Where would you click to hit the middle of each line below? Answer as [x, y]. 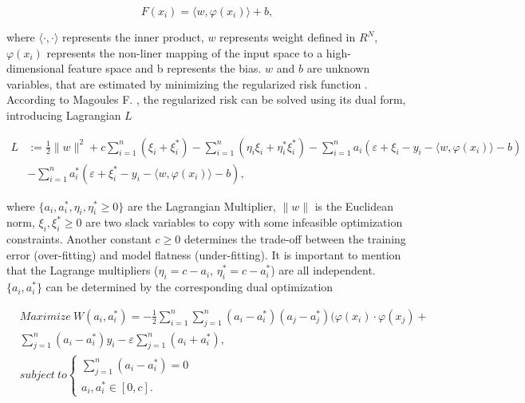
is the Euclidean [354, 205]
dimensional [36, 68]
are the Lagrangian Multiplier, [201, 205]
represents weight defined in [288, 37]
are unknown [338, 68]
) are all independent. [323, 270]
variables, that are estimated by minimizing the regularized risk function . [187, 83]
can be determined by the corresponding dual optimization [189, 287]
